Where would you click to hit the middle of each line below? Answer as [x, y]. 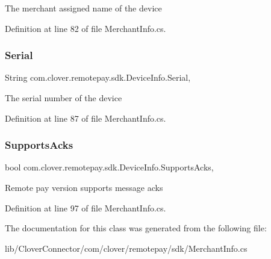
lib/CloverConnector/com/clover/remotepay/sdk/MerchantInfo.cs [126, 248]
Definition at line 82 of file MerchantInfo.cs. [86, 28]
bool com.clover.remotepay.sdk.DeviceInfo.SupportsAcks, [109, 167]
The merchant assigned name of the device [83, 8]
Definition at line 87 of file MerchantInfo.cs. [86, 118]
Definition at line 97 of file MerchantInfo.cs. [86, 208]
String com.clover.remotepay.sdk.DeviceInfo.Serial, [98, 77]
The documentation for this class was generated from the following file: [136, 228]
